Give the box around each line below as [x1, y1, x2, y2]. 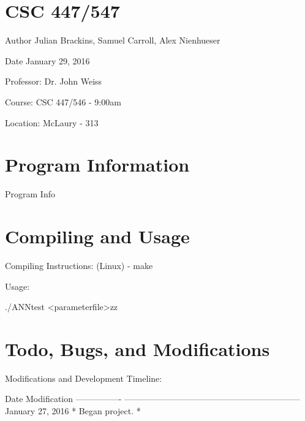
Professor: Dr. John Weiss [5, 75, 102, 88]
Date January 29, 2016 [5, 54, 90, 67]
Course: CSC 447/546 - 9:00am [5, 95, 121, 108]
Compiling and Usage [5, 224, 190, 248]
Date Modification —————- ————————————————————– [5, 392, 301, 405]
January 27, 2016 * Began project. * [5, 404, 141, 417]
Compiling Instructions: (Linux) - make [5, 259, 153, 271]
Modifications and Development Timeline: [5, 371, 162, 384]
